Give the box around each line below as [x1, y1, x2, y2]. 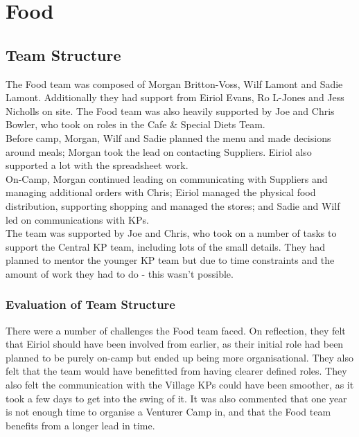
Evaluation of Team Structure [6, 296, 175, 313]
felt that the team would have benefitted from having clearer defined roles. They [6, 364, 347, 378]
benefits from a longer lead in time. [6, 418, 155, 432]
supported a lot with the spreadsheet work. [6, 158, 189, 172]
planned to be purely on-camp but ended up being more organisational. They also [6, 350, 353, 364]
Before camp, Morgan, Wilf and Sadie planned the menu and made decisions [6, 130, 331, 145]
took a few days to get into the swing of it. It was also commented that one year [6, 391, 347, 405]
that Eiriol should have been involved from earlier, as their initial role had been [6, 337, 344, 351]
